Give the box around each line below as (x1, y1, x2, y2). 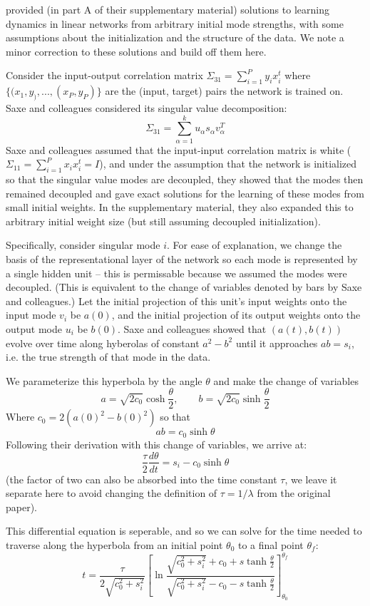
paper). (6, 499, 38, 514)
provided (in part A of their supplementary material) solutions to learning (6, 2, 329, 16)
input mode (6, 307, 56, 322)
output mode (6, 322, 62, 337)
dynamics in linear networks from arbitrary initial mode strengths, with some (6, 16, 344, 31)
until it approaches (235, 335, 318, 350)
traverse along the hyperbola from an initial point (6, 537, 223, 552)
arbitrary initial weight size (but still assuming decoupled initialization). (6, 213, 321, 228)
